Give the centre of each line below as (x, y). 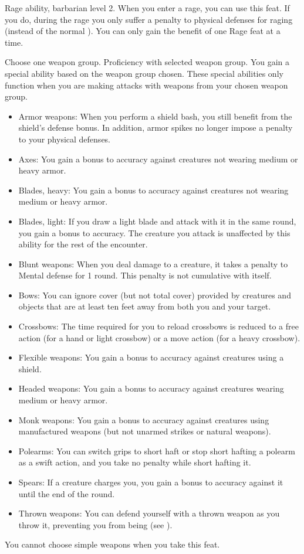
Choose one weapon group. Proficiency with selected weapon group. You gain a (147, 62)
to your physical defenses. (65, 139)
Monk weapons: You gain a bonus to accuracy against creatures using (144, 419)
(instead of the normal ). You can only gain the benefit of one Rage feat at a (143, 31)
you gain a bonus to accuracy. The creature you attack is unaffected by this (154, 232)
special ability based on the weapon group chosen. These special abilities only (144, 73)
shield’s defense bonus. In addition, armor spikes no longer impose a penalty (156, 128)
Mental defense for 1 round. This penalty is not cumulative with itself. (145, 275)
